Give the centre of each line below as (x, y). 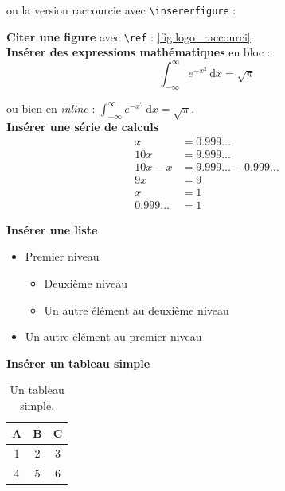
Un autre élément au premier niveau (113, 336)
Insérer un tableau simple (78, 363)
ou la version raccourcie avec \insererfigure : (121, 10)
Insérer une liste (52, 229)
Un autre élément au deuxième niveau (137, 309)
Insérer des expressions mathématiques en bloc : (139, 52)
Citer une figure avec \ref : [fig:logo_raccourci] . (130, 36)
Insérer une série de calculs (83, 126)
